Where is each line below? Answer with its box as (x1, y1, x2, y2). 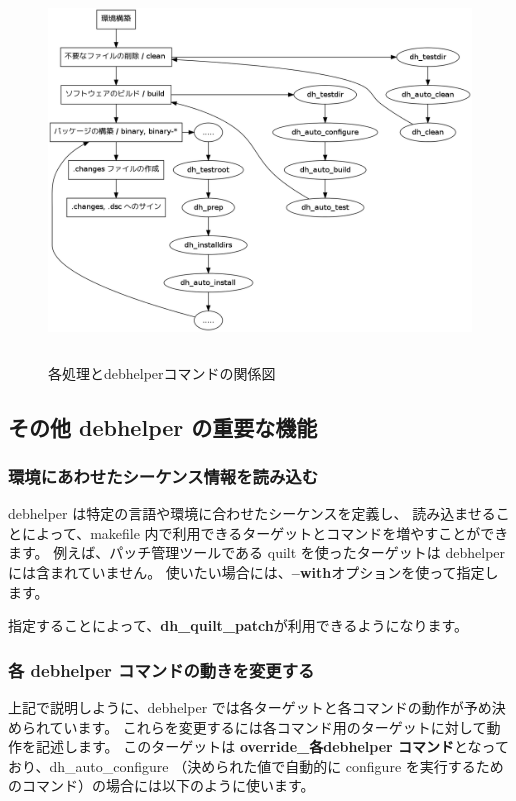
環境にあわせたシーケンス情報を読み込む (8, 463, 319, 488)
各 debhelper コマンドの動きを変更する (8, 657, 315, 682)
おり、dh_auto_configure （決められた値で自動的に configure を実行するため (8, 755, 504, 776)
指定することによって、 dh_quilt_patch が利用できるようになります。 (8, 615, 469, 636)
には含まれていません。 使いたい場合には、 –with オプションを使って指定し (8, 561, 499, 582)
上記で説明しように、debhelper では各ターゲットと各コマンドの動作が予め (8, 696, 492, 717)
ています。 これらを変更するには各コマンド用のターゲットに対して (49, 716, 487, 737)
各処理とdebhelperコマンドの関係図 (48, 362, 276, 383)
